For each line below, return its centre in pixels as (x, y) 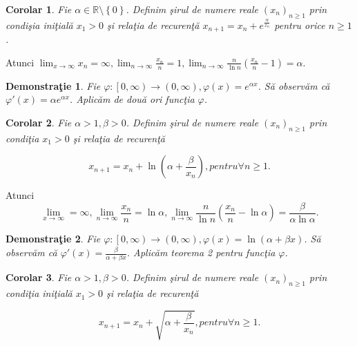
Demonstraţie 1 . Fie (53, 85)
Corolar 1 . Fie (39, 9)
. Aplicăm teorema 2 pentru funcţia (201, 252)
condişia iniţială (39, 25)
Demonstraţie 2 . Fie (53, 239)
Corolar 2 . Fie (39, 123)
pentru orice (300, 25)
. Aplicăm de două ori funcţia (132, 99)
